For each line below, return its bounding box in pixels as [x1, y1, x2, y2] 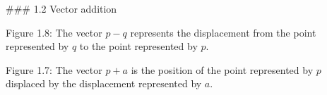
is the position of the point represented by [131, 62, 314, 77]
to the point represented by [79, 39, 198, 53]
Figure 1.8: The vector [6, 25, 102, 39]
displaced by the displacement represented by [6, 76, 202, 91]
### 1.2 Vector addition [6, 1, 117, 15]
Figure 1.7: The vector [6, 62, 102, 77]
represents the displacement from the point [130, 25, 316, 39]
